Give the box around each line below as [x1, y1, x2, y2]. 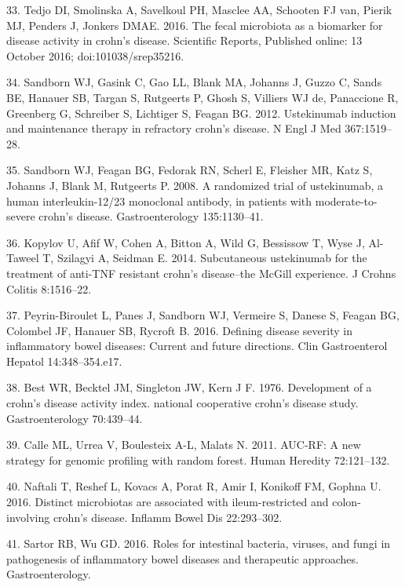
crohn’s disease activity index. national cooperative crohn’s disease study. [6, 395, 359, 411]
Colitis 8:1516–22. [6, 280, 92, 297]
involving [6, 509, 50, 525]
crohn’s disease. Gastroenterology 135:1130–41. [38, 208, 264, 224]
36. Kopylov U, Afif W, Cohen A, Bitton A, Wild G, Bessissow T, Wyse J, [6, 234, 365, 250]
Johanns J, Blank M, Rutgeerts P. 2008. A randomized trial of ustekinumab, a [6, 177, 384, 193]
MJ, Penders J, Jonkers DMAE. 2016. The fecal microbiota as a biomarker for [6, 16, 383, 33]
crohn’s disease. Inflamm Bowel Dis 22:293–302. [53, 509, 283, 525]
